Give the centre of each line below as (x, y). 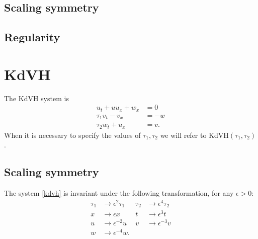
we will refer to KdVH (194, 135)
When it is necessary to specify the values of (72, 135)
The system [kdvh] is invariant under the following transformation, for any (119, 193)
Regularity (32, 37)
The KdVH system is (36, 98)
